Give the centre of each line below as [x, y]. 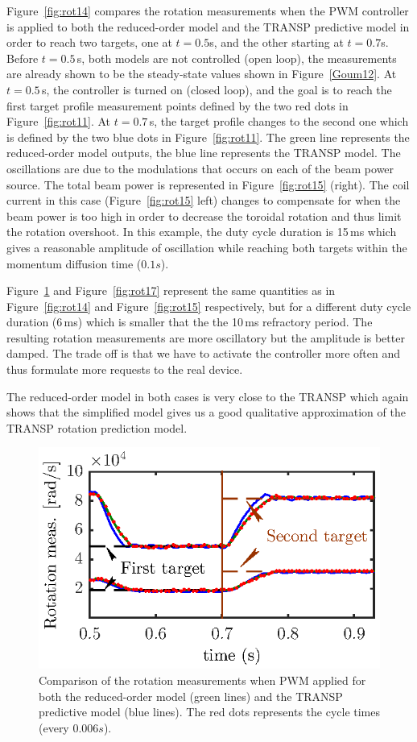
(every [54, 727]
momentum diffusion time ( [74, 263]
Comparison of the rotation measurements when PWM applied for [202, 680]
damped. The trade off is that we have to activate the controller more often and [204, 353]
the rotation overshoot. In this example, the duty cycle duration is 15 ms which [202, 232]
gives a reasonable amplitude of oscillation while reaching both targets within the [207, 247]
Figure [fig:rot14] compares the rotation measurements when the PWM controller [208, 10]
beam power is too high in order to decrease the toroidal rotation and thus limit [204, 216]
